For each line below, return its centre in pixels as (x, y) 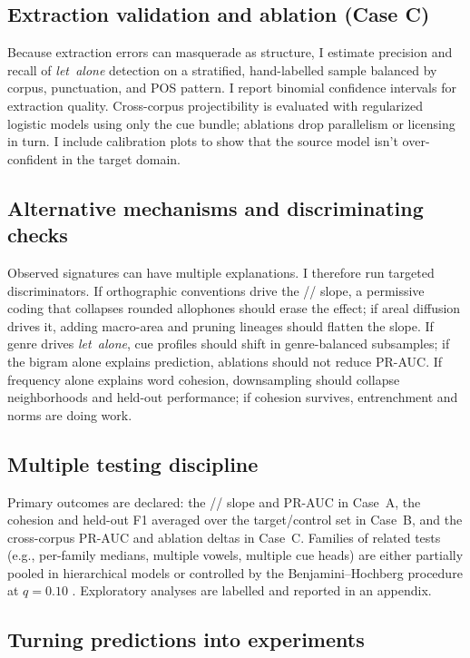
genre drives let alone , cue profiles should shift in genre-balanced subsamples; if (229, 344)
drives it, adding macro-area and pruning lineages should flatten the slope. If (220, 325)
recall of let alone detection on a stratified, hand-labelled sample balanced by (222, 69)
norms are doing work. (70, 414)
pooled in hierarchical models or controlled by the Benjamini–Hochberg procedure (235, 572)
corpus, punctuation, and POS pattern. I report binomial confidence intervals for (232, 88)
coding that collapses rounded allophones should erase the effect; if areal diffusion (234, 308)
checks (38, 235)
